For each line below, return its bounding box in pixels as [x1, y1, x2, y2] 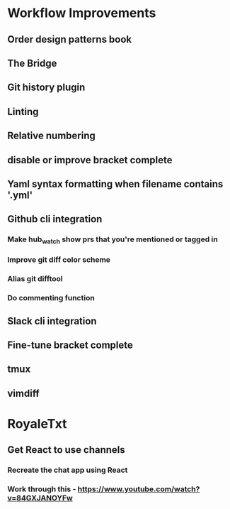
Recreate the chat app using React [7, 465, 128, 475]
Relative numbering [7, 130, 96, 142]
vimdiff [7, 387, 40, 399]
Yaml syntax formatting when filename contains [7, 177, 224, 190]
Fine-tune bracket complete [7, 339, 133, 351]
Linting [7, 105, 39, 118]
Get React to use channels [7, 444, 125, 456]
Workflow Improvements [7, 5, 156, 21]
